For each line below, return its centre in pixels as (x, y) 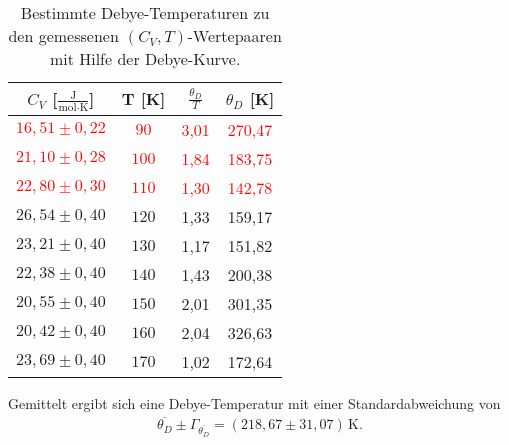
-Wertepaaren (234, 35)
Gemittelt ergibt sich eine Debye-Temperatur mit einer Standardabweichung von (254, 402)
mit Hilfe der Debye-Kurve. (145, 58)
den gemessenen (63, 35)
